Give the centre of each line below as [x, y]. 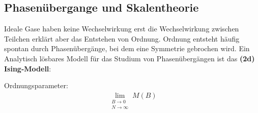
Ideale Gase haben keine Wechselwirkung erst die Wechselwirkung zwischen [122, 29]
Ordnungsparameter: [36, 85]
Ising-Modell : [28, 68]
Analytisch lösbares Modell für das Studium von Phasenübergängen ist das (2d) [130, 58]
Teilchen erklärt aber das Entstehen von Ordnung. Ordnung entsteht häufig [122, 38]
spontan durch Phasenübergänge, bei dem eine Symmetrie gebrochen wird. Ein [127, 48]
